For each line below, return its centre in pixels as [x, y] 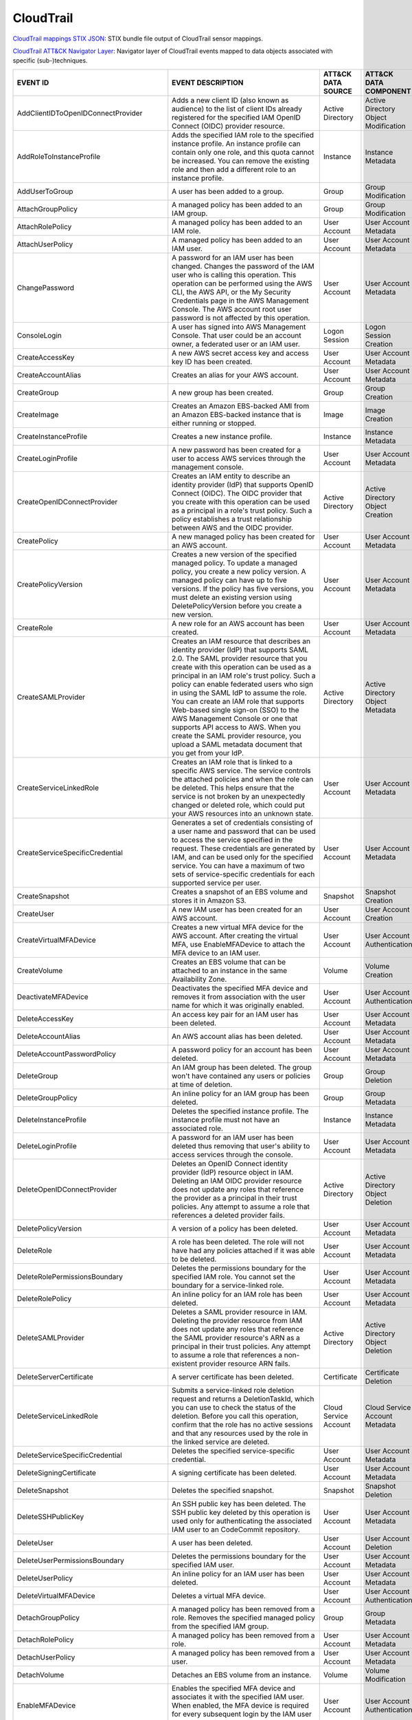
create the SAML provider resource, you [237, 735]
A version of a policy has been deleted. [235, 1228]
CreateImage [38, 414]
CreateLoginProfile [47, 458]
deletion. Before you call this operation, [235, 1416]
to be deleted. [194, 1259]
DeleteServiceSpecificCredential [70, 1455]
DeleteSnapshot [43, 1490]
